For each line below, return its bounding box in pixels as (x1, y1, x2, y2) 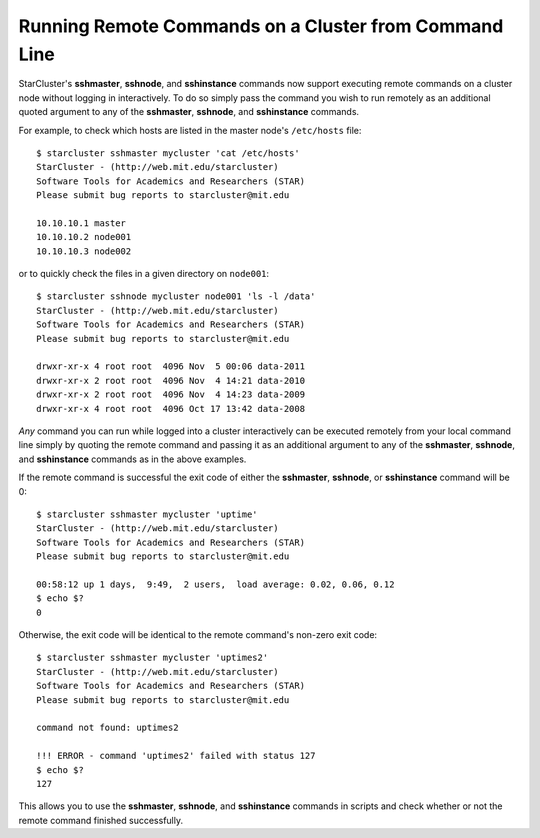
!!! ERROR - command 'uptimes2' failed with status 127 (36, 750, 316, 762)
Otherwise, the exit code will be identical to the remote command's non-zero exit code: (18, 629, 378, 641)
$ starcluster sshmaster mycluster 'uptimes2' (36, 652, 269, 664)
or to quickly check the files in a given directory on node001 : (18, 268, 270, 280)
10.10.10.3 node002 (36, 245, 132, 257)
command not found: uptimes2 (36, 722, 179, 734)
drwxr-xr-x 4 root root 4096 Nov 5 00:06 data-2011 (36, 361, 305, 372)
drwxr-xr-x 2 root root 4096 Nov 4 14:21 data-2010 (36, 375, 305, 386)
